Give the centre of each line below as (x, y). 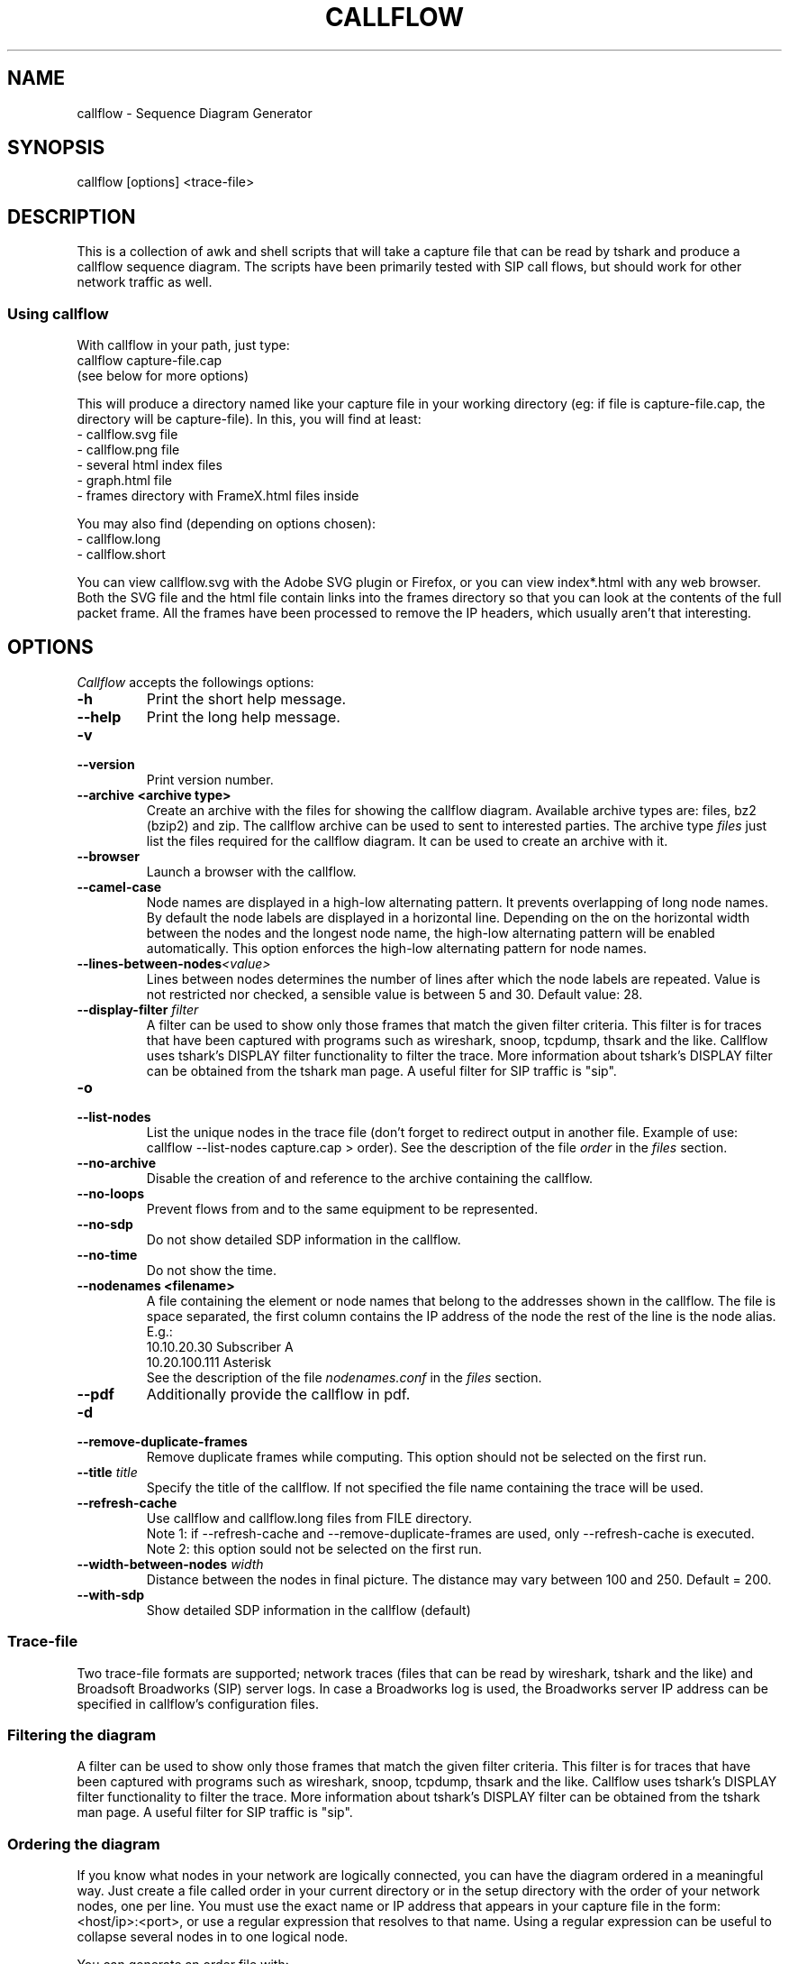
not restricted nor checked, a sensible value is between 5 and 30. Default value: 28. (394, 994)
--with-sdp (111, 1594)
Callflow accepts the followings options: (195, 682)
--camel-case (119, 886)
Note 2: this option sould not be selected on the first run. (314, 1548)
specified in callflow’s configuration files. (198, 1703)
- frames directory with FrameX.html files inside (218, 496)
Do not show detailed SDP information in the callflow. (304, 1239)
